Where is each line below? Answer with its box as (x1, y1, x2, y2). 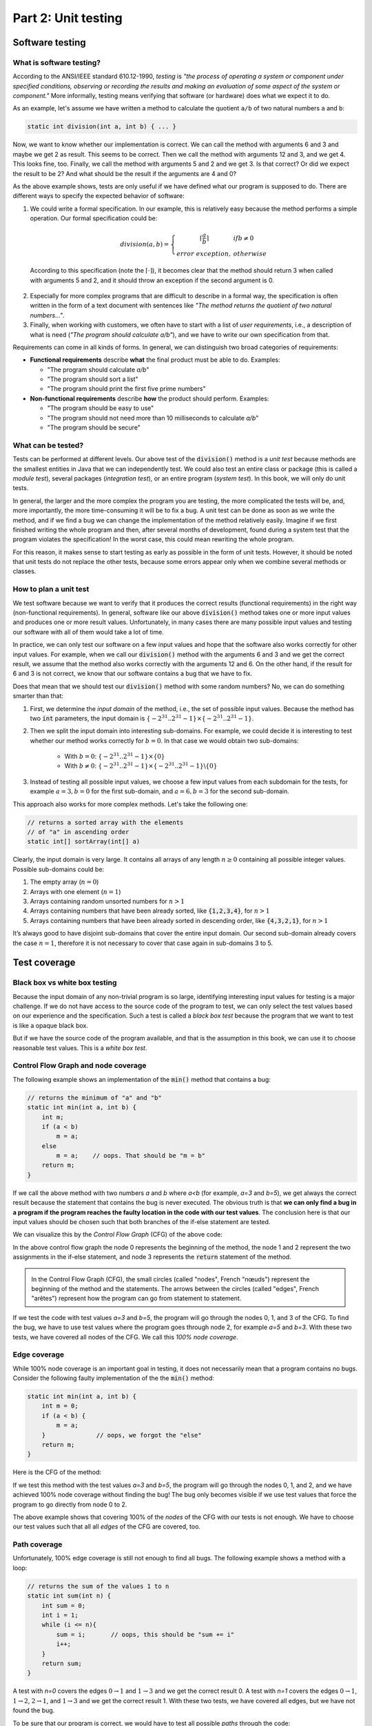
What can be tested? (12, 440, 84, 450)
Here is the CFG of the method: (12, 1468, 102, 1477)
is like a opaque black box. (12, 1021, 89, 1029)
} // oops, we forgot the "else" (41, 1431, 203, 1439)
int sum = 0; (41, 1602, 86, 1609)
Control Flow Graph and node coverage (12, 1060, 147, 1070)
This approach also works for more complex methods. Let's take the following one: (12, 799, 248, 808)
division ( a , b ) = (120, 240, 169, 248)
